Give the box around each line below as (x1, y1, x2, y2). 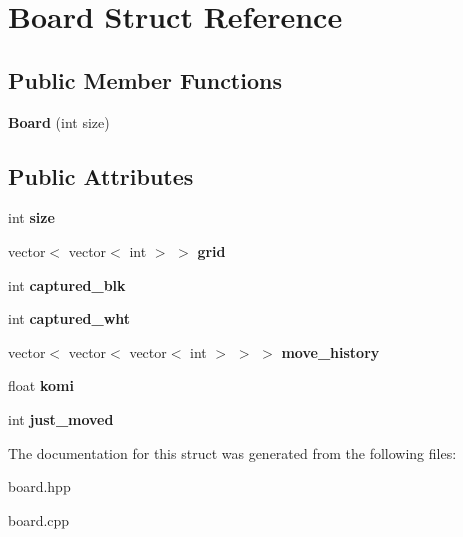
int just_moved (8, 408, 114, 429)
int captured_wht (8, 308, 131, 329)
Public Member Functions (8, 64, 282, 95)
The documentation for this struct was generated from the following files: (8, 442, 457, 463)
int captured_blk (8, 274, 126, 295)
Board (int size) (8, 111, 110, 132)
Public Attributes (8, 160, 194, 191)
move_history (281, 341, 380, 362)
